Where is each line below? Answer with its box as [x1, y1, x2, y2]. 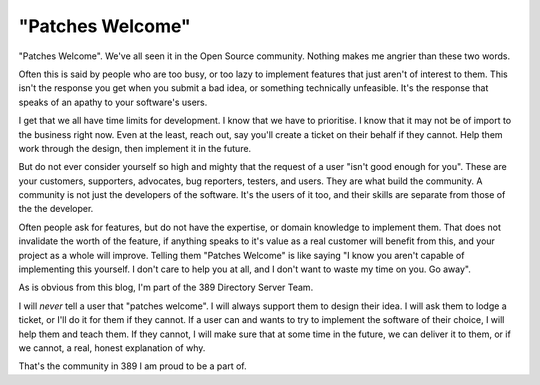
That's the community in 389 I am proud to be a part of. [18, 360, 247, 372]
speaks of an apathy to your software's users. [18, 96, 208, 108]
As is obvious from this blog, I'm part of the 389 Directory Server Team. [18, 281, 314, 294]
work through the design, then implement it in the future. [18, 142, 252, 154]
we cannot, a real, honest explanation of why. [18, 341, 206, 354]
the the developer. [18, 203, 94, 215]
